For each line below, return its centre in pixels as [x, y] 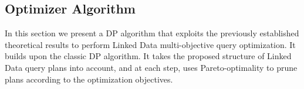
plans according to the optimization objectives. [89, 79]
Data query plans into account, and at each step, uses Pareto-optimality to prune [151, 67]
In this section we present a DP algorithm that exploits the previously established [152, 33]
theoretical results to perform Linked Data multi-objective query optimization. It [150, 44]
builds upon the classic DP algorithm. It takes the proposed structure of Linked [148, 56]
